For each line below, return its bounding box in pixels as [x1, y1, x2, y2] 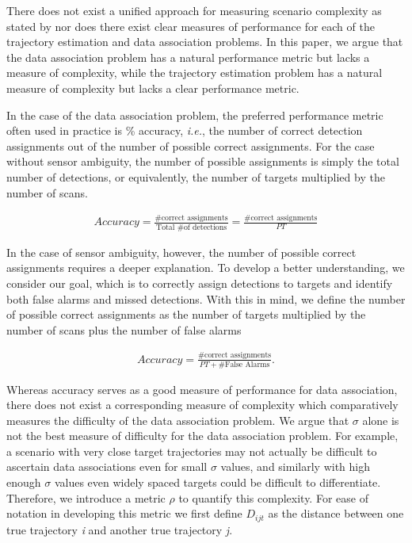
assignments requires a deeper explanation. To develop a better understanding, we [6, 259, 405, 276]
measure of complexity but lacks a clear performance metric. [6, 79, 299, 96]
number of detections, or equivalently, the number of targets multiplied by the [6, 168, 385, 185]
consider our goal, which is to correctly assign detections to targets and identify [6, 274, 393, 291]
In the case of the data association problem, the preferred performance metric [6, 106, 383, 123]
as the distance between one [268, 505, 404, 522]
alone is [362, 411, 399, 428]
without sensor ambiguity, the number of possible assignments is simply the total [6, 153, 399, 170]
